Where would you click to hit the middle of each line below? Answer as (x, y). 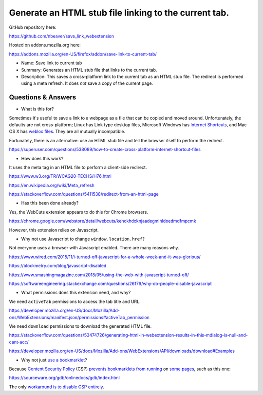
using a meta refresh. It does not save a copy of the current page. (87, 83)
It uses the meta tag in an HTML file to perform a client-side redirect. (78, 167)
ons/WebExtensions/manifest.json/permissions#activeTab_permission (79, 317)
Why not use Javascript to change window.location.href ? (83, 239)
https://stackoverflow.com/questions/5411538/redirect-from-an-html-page (84, 194)
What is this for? (38, 109)
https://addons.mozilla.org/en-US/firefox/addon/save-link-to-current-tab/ (83, 54)
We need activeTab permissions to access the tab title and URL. (75, 301)
